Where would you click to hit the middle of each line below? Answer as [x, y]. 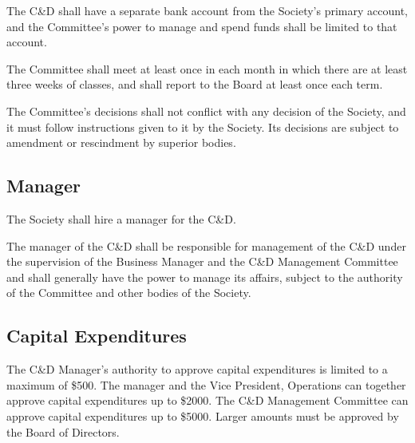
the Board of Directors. [63, 431]
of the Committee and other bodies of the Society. [129, 293]
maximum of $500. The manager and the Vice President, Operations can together [206, 384]
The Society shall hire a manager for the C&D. [121, 218]
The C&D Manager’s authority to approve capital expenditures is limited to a [197, 369]
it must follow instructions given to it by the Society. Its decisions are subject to [203, 127]
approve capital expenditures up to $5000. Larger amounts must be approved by [203, 415]
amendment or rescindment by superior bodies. [121, 142]
